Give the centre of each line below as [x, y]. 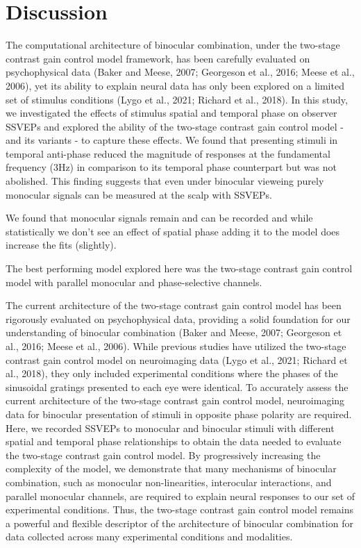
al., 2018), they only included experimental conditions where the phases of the [172, 373]
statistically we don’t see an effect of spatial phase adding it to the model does [173, 231]
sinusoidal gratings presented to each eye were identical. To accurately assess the [177, 387]
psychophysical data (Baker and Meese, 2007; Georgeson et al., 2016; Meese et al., [180, 72]
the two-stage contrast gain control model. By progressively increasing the [163, 455]
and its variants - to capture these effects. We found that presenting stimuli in [172, 140]
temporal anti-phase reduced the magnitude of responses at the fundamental [168, 153]
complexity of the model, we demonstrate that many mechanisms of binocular [171, 468]
